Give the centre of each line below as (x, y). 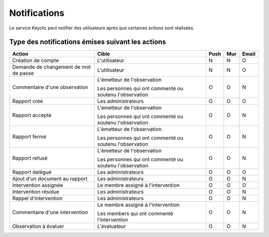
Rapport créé (28, 101)
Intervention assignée (38, 185)
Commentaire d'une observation (50, 87)
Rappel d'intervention (37, 198)
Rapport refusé (30, 158)
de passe (23, 73)
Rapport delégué (32, 172)
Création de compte (36, 61)
